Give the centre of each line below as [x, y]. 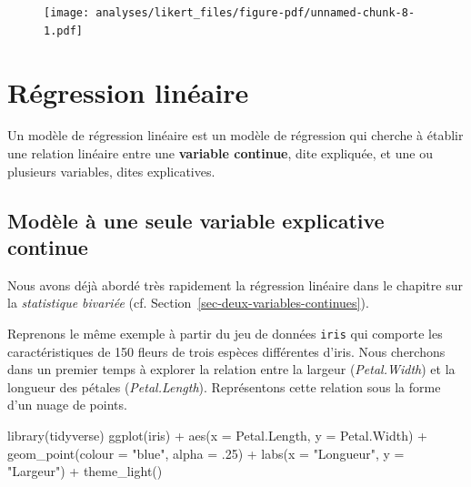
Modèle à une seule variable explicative [196, 220]
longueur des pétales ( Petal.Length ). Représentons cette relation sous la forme [224, 386]
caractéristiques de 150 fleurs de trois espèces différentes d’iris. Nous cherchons [226, 351]
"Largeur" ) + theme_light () [85, 471]
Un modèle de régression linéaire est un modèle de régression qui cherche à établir [235, 135]
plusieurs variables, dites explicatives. [111, 171]
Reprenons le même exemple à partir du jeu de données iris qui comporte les [225, 333]
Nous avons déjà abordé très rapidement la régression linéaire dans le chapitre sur [235, 284]
